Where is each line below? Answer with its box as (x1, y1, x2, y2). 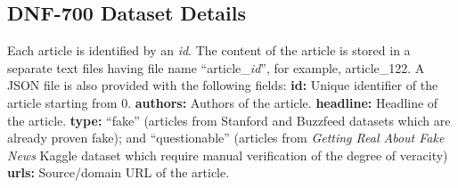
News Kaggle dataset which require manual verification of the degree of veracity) (7, 145, 448, 164)
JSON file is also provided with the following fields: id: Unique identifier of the (7, 76, 438, 94)
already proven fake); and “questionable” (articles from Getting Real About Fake (7, 128, 445, 147)
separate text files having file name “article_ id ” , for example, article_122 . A (7, 58, 425, 77)
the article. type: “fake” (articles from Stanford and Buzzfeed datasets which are (7, 110, 451, 129)
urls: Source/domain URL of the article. (7, 163, 230, 182)
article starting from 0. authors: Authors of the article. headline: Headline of (7, 93, 438, 111)
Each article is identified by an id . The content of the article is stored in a (7, 41, 411, 60)
